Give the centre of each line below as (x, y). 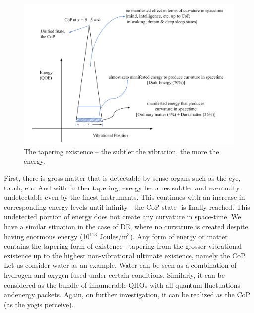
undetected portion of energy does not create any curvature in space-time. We (123, 217)
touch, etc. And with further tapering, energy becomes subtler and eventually (122, 187)
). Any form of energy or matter (179, 236)
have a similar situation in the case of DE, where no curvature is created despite (126, 226)
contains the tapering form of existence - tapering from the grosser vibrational (123, 246)
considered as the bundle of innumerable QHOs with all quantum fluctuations (122, 284)
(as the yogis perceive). (39, 304)
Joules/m (113, 236)
